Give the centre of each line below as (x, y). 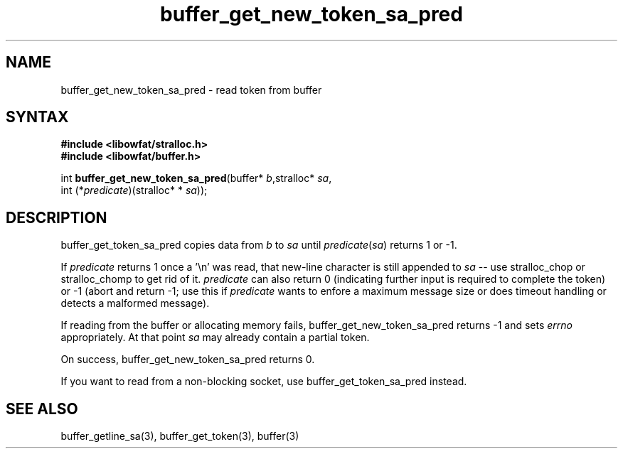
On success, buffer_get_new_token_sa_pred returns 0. (188, 360)
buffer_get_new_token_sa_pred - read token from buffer (191, 90)
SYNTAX (37, 117)
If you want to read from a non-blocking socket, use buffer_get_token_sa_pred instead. (264, 382)
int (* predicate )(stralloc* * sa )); (134, 190)
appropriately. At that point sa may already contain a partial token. (215, 337)
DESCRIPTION (57, 217)
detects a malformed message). (135, 303)
